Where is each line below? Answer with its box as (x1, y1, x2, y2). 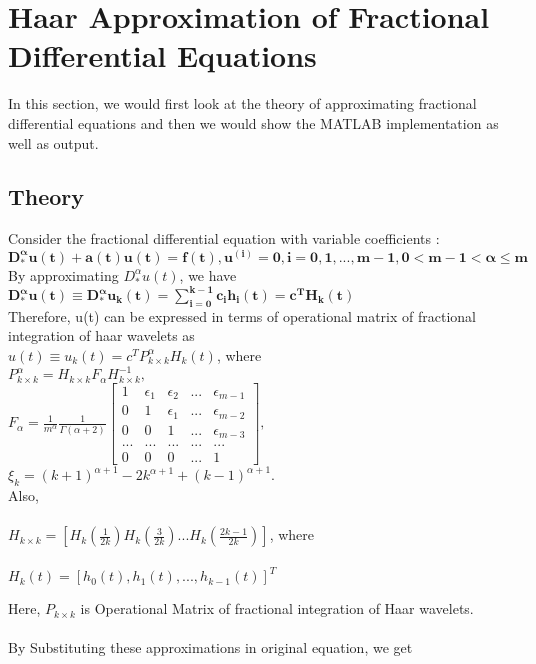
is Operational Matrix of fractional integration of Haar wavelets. (80, 598, 474, 619)
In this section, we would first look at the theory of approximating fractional (8, 93, 477, 114)
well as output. (8, 132, 99, 153)
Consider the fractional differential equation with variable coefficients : (8, 228, 440, 249)
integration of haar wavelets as (8, 325, 195, 346)
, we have (179, 264, 237, 285)
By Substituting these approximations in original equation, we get (8, 637, 413, 658)
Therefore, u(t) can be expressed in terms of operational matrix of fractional (8, 305, 476, 326)
